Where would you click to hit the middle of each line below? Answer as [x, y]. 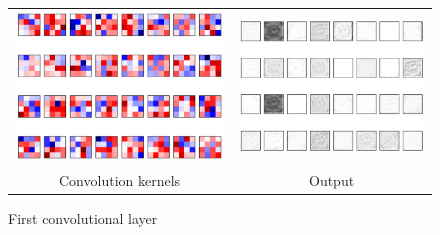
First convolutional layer [83, 218]
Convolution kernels [120, 180]
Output [331, 180]
